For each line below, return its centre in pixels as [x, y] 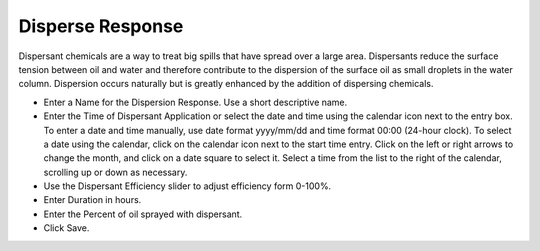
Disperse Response [101, 26]
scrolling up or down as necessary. [115, 172]
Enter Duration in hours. [92, 200]
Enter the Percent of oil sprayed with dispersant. [143, 214]
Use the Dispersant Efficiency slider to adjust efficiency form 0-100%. [187, 186]
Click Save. [66, 228]
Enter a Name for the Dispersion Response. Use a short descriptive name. [195, 102]
